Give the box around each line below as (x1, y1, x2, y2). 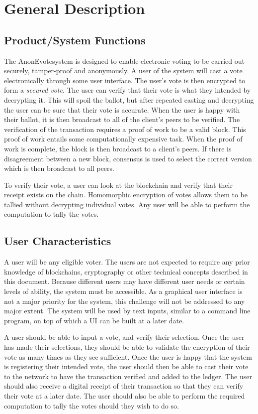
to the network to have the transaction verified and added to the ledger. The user (4, 371, 252, 381)
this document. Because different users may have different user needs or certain (4, 276, 245, 286)
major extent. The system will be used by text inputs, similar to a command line (4, 305, 251, 316)
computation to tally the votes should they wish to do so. (4, 400, 179, 411)
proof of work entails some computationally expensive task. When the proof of (4, 134, 243, 144)
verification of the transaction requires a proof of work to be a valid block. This (4, 124, 246, 134)
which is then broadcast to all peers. (4, 163, 114, 173)
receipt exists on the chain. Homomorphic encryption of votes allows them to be (4, 189, 248, 200)
